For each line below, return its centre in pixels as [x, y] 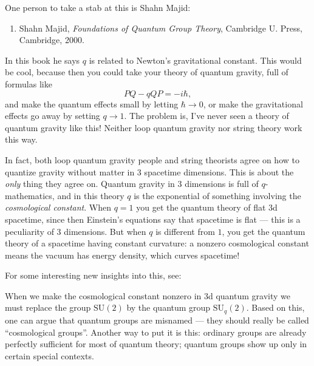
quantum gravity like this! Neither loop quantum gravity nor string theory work [154, 127]
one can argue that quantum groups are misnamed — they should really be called [157, 320]
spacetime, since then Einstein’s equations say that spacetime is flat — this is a [153, 219]
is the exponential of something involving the [217, 195]
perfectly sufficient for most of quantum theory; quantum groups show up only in [156, 344]
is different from [185, 231]
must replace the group [48, 307]
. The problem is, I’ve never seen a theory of [206, 116]
